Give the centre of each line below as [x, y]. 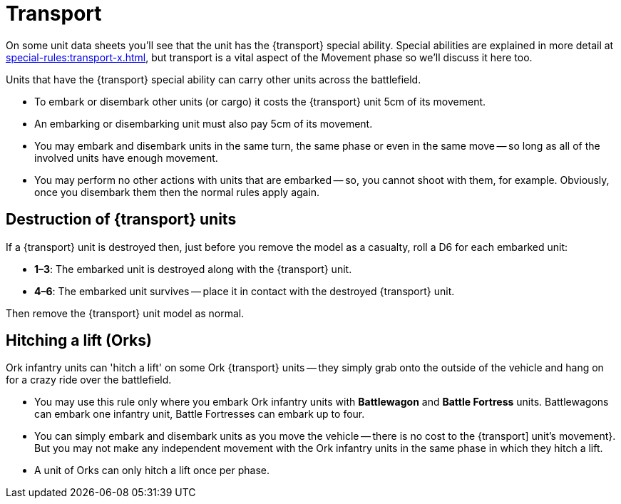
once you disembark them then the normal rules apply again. [177, 192]
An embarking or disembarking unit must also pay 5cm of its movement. [204, 123]
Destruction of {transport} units [121, 220]
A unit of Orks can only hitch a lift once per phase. [152, 470]
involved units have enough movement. [126, 158]
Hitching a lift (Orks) [79, 341]
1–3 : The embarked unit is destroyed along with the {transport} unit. [193, 269]
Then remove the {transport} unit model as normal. [125, 313]
